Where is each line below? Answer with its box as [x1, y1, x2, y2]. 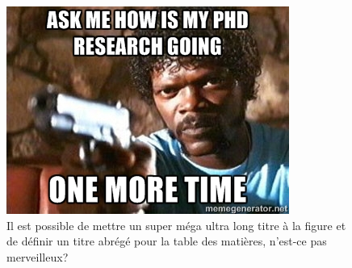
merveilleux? [6, 248, 69, 265]
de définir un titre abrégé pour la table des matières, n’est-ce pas [6, 232, 327, 249]
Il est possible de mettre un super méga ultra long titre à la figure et [6, 216, 346, 233]
